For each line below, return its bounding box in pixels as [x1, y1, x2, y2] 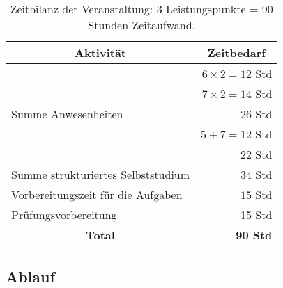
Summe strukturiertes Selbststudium [11, 166, 190, 182]
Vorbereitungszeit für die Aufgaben [11, 186, 183, 202]
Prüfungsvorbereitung [11, 207, 117, 223]
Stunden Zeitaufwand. [88, 17, 196, 33]
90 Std [236, 227, 273, 243]
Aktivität [75, 45, 126, 61]
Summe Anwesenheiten [11, 106, 123, 122]
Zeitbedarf [207, 45, 266, 61]
